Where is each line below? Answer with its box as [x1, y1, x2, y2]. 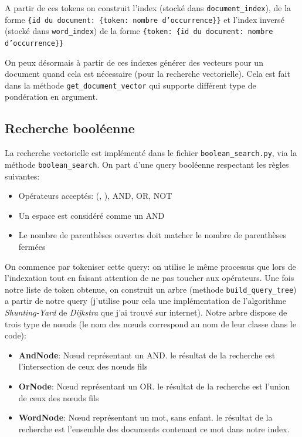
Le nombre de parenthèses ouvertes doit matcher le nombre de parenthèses [18, 229, 286, 241]
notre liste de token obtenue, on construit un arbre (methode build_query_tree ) [5, 283, 297, 295]
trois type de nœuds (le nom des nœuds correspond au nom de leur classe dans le [5, 317, 296, 330]
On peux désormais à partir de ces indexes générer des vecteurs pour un [5, 56, 263, 68]
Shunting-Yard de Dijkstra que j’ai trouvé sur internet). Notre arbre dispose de [5, 306, 287, 318]
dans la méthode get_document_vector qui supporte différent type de [5, 79, 256, 91]
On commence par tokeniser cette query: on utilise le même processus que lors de [5, 260, 296, 272]
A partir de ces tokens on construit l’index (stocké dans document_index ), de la [5, 2, 291, 13]
